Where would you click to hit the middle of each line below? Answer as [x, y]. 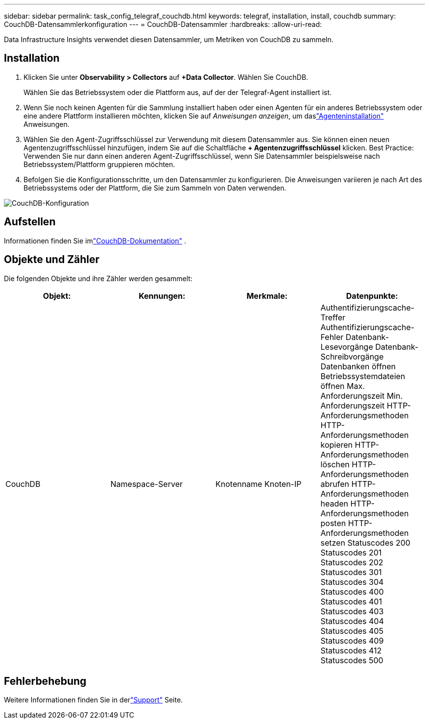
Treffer [333, 317]
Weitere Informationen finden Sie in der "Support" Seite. [94, 700]
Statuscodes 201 [351, 552]
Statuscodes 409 [352, 640]
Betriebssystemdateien [363, 376]
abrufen [335, 484]
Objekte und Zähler [52, 260]
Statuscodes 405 [352, 631]
